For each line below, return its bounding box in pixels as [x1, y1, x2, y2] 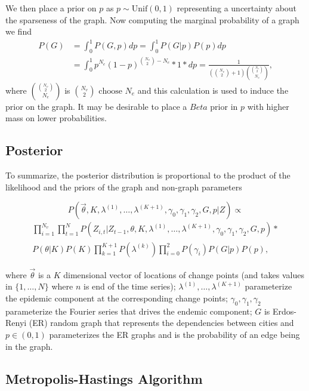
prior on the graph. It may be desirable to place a [5, 100, 187, 112]
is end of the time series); [83, 280, 176, 293]
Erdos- [273, 304, 297, 317]
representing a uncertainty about [177, 2, 297, 14]
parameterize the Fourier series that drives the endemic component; [5, 304, 252, 317]
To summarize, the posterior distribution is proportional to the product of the [5, 169, 291, 181]
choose [98, 87, 122, 96]
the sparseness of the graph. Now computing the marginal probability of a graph [5, 13, 299, 26]
